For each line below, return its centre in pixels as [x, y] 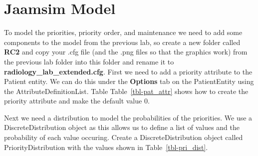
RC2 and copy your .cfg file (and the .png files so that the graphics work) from [126, 52]
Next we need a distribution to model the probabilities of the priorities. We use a [128, 117]
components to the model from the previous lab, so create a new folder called [122, 42]
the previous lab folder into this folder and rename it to [89, 61]
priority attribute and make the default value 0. [77, 101]
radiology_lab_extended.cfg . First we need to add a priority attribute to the [128, 71]
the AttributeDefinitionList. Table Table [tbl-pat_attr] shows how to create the [126, 91]
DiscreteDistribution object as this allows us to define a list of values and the [122, 127]
